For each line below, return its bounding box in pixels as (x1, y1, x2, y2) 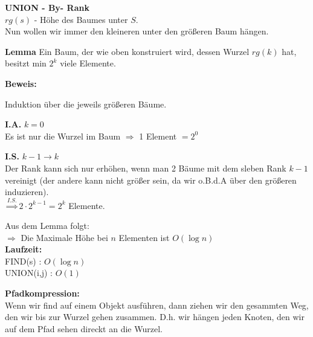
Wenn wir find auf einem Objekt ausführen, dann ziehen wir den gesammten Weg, (5, 298, 309, 311)
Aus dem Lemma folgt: (5, 219, 89, 232)
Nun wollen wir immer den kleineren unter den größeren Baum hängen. (5, 25, 269, 37)
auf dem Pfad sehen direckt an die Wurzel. (5, 322, 163, 335)
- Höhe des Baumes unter (34, 13, 128, 25)
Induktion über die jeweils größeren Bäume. (5, 97, 167, 110)
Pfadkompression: (5, 287, 80, 300)
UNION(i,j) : (5, 266, 53, 279)
